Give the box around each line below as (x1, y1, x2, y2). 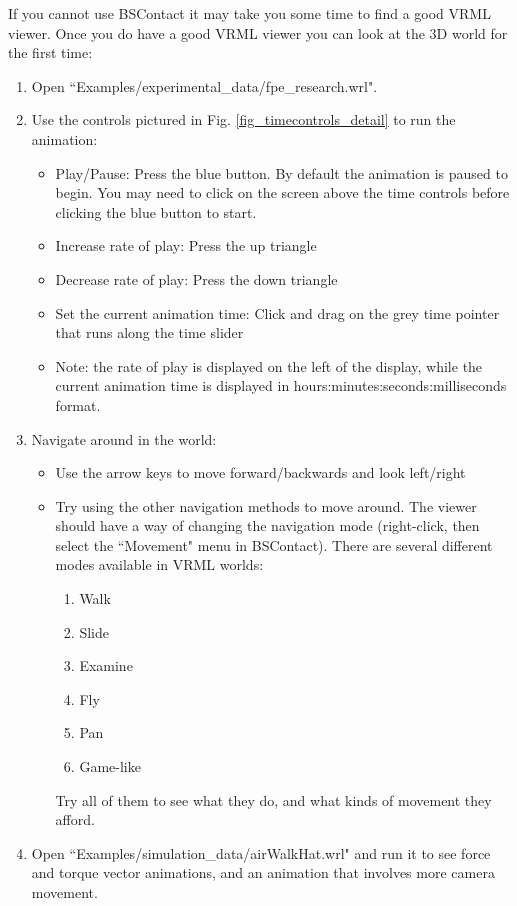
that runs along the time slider (55, 322, 244, 343)
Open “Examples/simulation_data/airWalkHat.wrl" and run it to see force (31, 842, 491, 863)
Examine (79, 655, 133, 676)
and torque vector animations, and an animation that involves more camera (31, 862, 495, 883)
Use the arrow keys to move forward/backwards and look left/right (55, 462, 466, 483)
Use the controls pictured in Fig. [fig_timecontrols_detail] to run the (31, 109, 456, 130)
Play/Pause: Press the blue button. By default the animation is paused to (55, 162, 508, 183)
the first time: (8, 42, 93, 63)
